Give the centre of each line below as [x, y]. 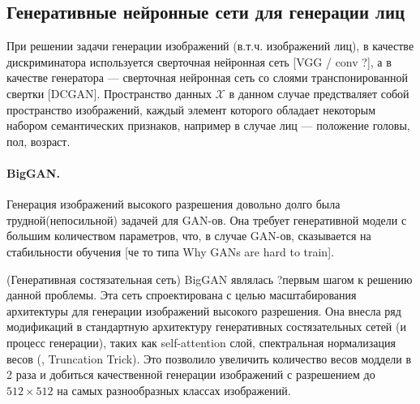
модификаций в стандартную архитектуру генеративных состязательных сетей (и [206, 327]
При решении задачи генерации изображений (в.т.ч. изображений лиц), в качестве [210, 46]
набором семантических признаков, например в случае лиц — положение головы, [208, 125]
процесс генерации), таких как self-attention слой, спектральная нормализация [201, 342]
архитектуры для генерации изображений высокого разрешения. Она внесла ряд [204, 310]
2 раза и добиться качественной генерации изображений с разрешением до [191, 374]
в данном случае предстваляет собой [319, 93]
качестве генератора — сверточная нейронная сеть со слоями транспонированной [207, 77]
